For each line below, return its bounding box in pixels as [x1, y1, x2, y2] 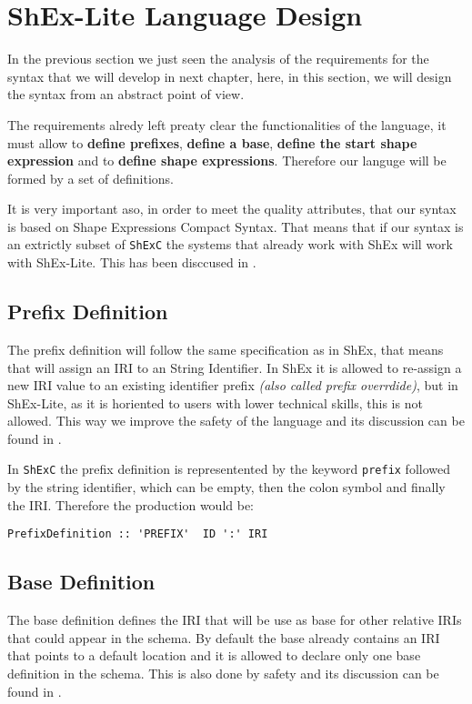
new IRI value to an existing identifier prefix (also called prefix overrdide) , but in [7, 376, 458, 395]
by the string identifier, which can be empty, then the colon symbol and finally [7, 478, 446, 497]
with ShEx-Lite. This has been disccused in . [7, 253, 256, 272]
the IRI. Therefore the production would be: [7, 495, 254, 514]
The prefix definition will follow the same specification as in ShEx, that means [7, 339, 444, 358]
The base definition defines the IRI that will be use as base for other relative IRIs [7, 610, 462, 629]
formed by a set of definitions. [7, 168, 174, 187]
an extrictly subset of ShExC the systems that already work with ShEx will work [7, 235, 453, 254]
